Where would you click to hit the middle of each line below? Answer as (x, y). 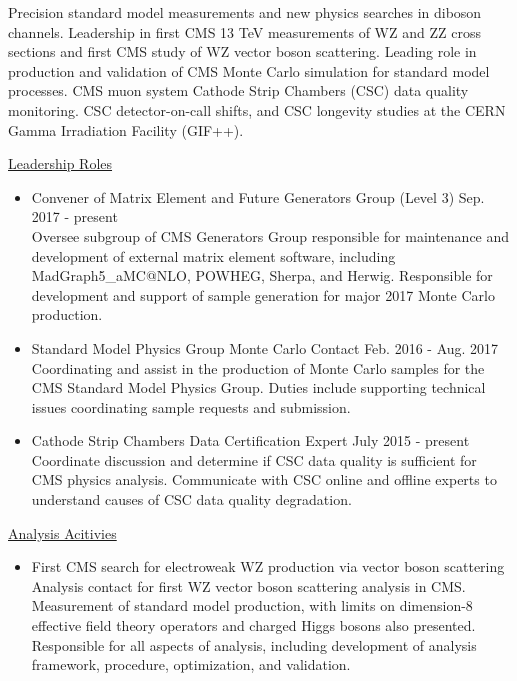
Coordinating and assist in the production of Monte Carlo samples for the (258, 367)
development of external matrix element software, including (213, 255)
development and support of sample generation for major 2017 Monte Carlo (263, 294)
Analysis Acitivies (62, 532)
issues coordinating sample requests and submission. (191, 406)
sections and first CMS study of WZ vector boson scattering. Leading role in (242, 51)
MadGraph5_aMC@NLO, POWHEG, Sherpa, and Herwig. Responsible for (262, 275)
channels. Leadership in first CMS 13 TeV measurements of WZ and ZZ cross (244, 31)
